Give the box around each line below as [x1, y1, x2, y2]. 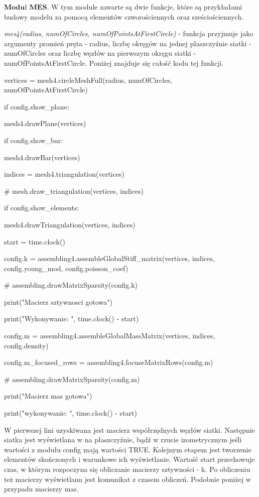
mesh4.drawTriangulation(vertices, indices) [4, 219, 136, 229]
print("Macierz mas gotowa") [4, 391, 92, 401]
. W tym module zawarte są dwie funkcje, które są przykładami [47, 2, 242, 12]
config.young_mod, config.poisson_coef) [4, 263, 128, 273]
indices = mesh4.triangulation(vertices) [4, 169, 124, 179]
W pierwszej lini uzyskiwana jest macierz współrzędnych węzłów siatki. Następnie [4, 424, 255, 435]
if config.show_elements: [4, 202, 79, 213]
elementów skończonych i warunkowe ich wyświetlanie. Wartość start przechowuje [4, 454, 255, 464]
